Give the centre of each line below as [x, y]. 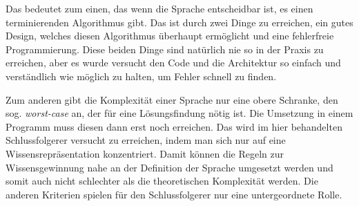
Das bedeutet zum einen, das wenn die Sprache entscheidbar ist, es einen [159, 8]
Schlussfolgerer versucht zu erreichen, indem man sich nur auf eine [146, 140]
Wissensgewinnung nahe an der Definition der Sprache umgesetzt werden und [169, 167]
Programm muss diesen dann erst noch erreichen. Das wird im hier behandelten [174, 126]
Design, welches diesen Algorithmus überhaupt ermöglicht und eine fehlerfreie [170, 36]
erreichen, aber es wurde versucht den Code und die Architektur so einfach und [173, 63]
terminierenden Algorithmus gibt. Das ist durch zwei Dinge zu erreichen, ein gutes [179, 22]
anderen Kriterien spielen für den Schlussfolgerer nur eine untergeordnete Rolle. [174, 194]
